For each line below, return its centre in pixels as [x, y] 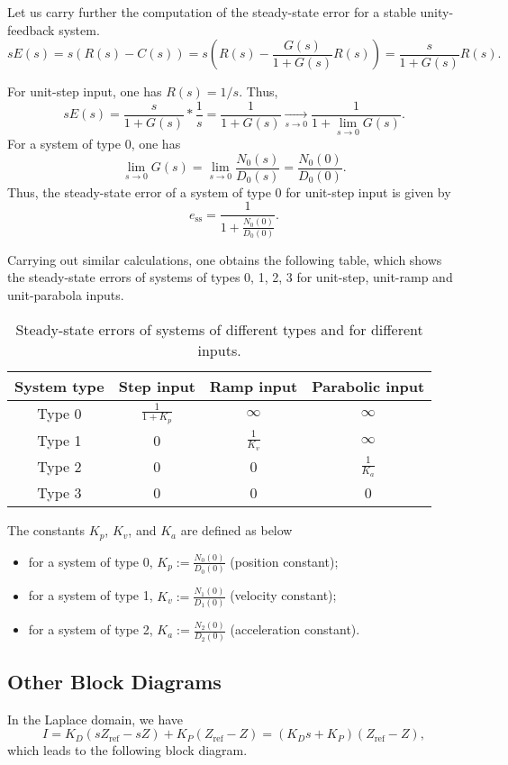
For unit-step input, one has [85, 91]
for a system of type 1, [91, 595]
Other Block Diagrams [114, 681]
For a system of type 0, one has [94, 144]
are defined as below [236, 530]
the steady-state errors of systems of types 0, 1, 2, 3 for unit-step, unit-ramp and [230, 277]
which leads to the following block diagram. [127, 750]
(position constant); [284, 561]
